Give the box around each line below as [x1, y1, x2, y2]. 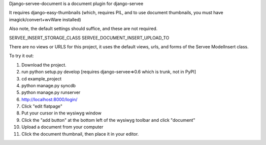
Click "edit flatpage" [21, 104, 63, 109]
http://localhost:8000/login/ [21, 96, 78, 102]
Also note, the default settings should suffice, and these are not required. [9, 26, 158, 32]
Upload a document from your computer [21, 124, 103, 130]
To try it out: [9, 53, 34, 59]
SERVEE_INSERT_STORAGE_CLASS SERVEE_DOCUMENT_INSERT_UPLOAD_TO [9, 35, 169, 40]
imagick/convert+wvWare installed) [9, 16, 81, 22]
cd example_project [21, 75, 62, 81]
